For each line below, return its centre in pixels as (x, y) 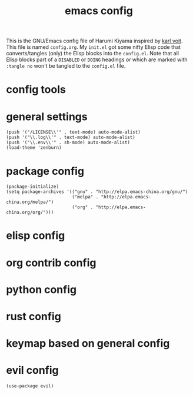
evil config (32, 371)
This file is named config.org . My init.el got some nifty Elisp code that (94, 47)
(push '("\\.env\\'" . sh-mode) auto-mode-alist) (68, 142)
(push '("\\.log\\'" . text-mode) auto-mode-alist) (71, 137)
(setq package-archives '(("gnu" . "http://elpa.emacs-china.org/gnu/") (97, 192)
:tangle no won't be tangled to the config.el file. (66, 66)
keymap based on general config (88, 343)
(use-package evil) (30, 386)
